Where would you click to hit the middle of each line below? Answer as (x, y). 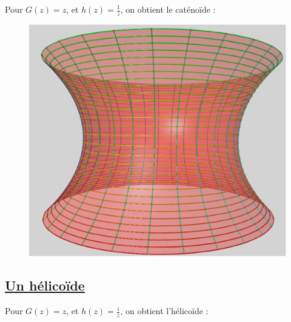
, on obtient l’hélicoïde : (164, 311)
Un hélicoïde (45, 285)
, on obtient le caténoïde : (168, 9)
